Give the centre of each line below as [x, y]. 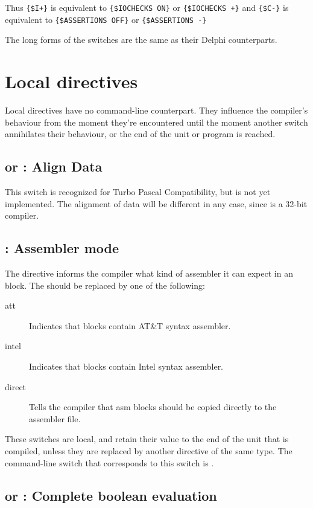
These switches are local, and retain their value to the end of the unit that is [147, 439]
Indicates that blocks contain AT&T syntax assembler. [130, 325]
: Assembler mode [62, 248]
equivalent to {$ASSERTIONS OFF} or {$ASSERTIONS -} [106, 19]
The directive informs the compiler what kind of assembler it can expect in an [149, 273]
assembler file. [55, 418]
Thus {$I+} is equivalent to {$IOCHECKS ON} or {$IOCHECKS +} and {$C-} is [147, 7]
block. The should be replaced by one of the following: [105, 285]
